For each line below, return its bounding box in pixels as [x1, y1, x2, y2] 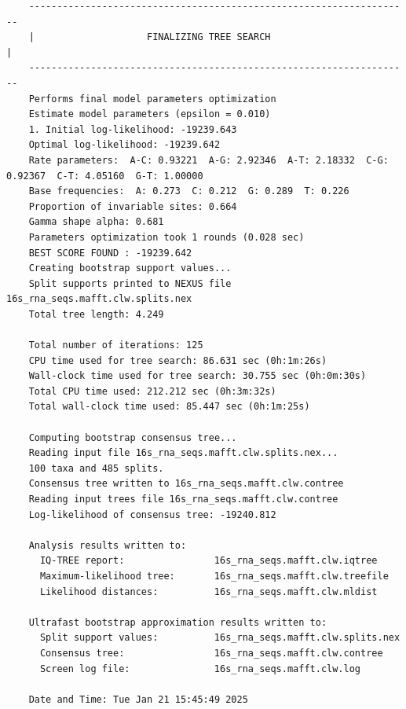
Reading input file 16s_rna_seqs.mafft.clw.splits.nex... [28, 447, 338, 459]
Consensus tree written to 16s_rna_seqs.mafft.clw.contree [28, 478, 344, 490]
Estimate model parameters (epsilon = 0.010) [28, 108, 271, 120]
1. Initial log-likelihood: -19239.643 [28, 123, 237, 135]
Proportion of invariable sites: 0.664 [28, 200, 237, 212]
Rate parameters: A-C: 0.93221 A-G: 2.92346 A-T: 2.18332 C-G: [28, 154, 389, 166]
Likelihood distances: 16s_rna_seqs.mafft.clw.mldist [39, 586, 378, 597]
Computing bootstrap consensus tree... [28, 432, 237, 443]
